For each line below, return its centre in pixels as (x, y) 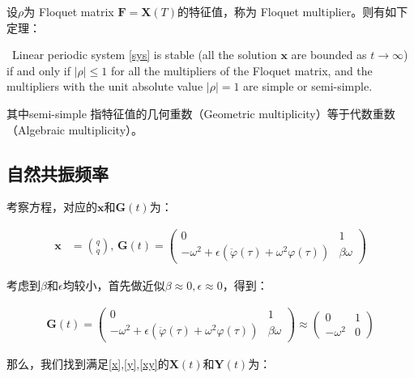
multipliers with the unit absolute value (105, 86)
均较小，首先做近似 (114, 285)
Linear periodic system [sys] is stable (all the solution (144, 55)
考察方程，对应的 (52, 207)
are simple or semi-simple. (308, 86)
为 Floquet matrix (69, 11)
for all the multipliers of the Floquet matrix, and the (241, 70)
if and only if (38, 70)
